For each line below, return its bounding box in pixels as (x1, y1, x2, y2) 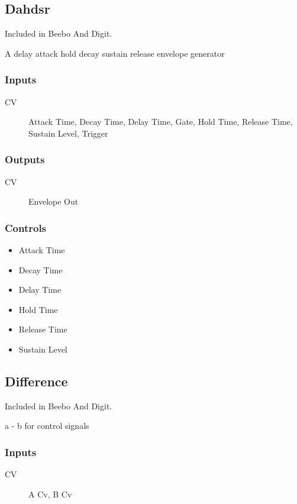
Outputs (5, 152, 45, 167)
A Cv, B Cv (28, 487, 72, 500)
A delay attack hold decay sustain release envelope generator (5, 47, 225, 59)
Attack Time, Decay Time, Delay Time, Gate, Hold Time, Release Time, (28, 115, 293, 128)
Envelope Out (28, 195, 79, 208)
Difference (5, 371, 68, 390)
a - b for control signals (5, 419, 89, 432)
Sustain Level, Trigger (28, 127, 108, 139)
